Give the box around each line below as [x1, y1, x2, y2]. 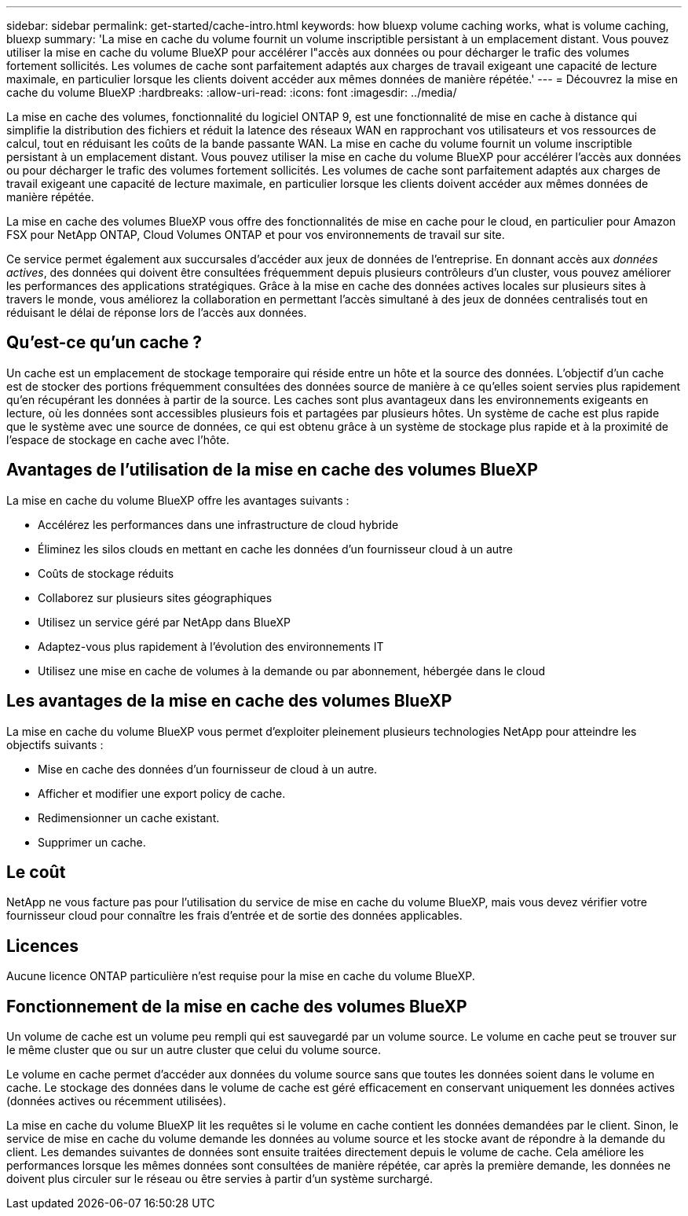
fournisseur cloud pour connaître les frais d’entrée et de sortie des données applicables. [6, 909, 463, 923]
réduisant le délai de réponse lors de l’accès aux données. [6, 306, 307, 319]
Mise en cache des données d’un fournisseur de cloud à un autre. [38, 762, 378, 776]
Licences [6, 935, 79, 956]
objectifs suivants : [6, 737, 104, 751]
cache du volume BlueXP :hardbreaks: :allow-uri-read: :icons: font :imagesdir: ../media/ [6, 86, 457, 99]
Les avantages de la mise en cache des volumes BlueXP [6, 691, 452, 711]
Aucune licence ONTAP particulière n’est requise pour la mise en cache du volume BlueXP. [6, 969, 475, 983]
